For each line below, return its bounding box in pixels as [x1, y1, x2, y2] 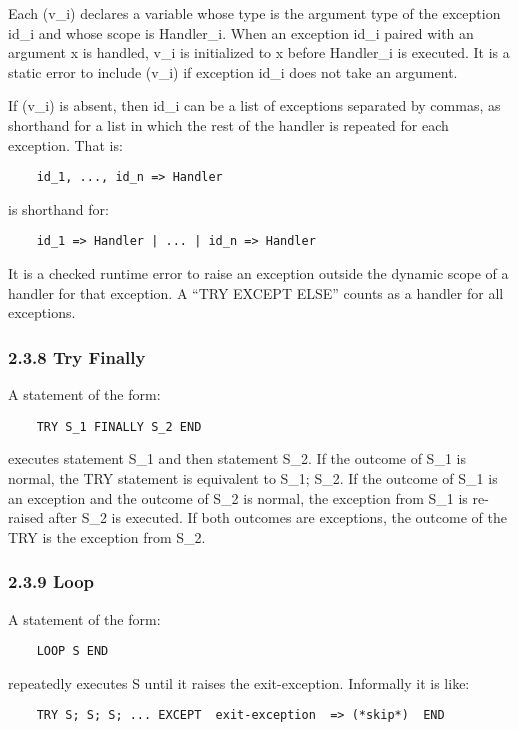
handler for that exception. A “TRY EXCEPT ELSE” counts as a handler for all [8, 282, 504, 303]
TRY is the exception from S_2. [8, 526, 206, 547]
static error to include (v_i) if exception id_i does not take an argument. [8, 61, 458, 82]
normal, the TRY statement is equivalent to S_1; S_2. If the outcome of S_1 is [8, 467, 498, 488]
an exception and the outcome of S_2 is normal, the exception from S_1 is [8, 487, 468, 508]
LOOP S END [36, 644, 109, 659]
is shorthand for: [8, 198, 109, 219]
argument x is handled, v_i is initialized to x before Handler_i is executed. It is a [8, 42, 510, 63]
